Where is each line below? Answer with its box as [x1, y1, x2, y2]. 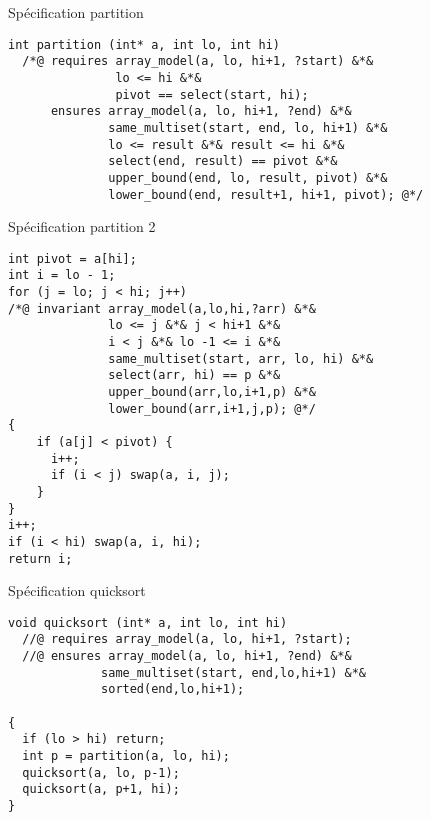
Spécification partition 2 [8, 216, 156, 237]
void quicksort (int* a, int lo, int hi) [8, 615, 288, 630]
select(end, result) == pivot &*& [108, 154, 338, 169]
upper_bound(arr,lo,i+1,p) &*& [108, 385, 316, 399]
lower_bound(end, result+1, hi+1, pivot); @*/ [108, 187, 424, 202]
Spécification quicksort [8, 580, 146, 601]
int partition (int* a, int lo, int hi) [8, 37, 281, 52]
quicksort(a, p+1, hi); [22, 782, 180, 797]
